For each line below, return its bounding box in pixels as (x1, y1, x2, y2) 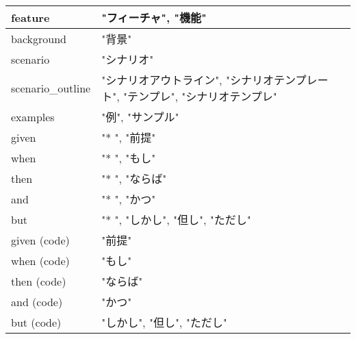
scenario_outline (11, 79, 91, 96)
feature (11, 9, 50, 25)
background (11, 30, 66, 47)
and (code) (11, 293, 63, 310)
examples (11, 108, 55, 125)
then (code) (11, 273, 66, 289)
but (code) (11, 314, 62, 330)
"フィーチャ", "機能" (101, 10, 207, 25)
